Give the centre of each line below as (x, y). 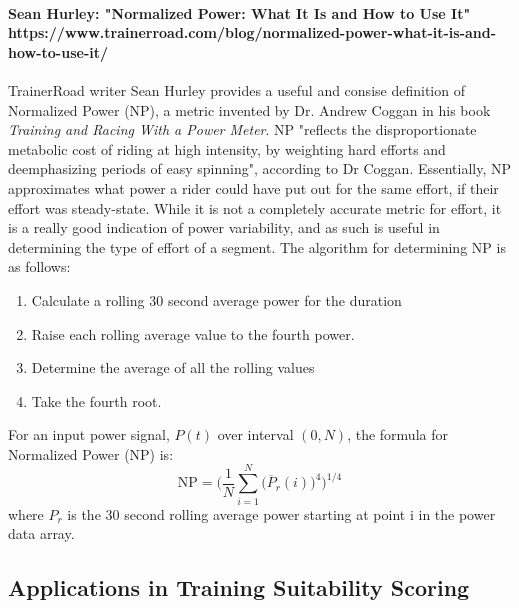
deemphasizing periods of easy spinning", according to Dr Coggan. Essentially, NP (260, 168)
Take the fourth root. (96, 400)
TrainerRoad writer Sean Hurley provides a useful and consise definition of (236, 89)
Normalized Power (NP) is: (91, 453)
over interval (255, 434)
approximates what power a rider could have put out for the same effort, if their (253, 187)
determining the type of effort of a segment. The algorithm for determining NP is (257, 246)
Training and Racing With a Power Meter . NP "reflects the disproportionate (242, 129)
